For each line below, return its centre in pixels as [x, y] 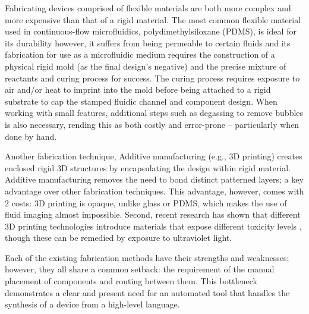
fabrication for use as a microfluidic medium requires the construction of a [140, 54]
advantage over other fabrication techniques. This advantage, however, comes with [154, 191]
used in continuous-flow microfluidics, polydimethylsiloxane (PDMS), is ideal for [151, 31]
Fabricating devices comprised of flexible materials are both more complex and [148, 8]
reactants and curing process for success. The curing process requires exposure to [152, 78]
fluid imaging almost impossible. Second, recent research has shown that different [153, 214]
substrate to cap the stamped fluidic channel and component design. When [141, 101]
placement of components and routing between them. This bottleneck [131, 281]
